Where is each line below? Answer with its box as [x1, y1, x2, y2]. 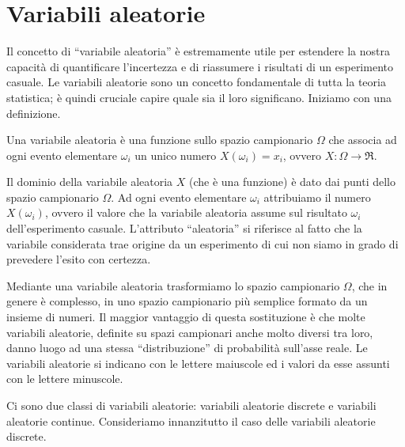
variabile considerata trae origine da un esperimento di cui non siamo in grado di [6, 235, 399, 252]
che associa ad [328, 131, 397, 148]
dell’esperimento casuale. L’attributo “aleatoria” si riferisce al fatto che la [6, 220, 362, 237]
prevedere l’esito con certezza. [6, 251, 151, 267]
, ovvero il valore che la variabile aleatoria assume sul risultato [44, 204, 347, 221]
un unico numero [134, 146, 217, 163]
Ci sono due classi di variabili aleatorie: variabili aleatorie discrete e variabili [6, 397, 377, 413]
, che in [351, 277, 388, 294]
